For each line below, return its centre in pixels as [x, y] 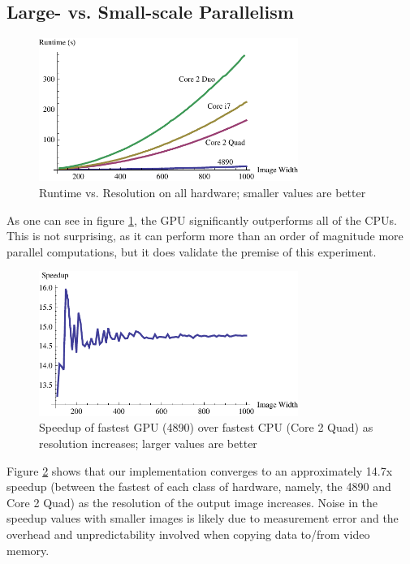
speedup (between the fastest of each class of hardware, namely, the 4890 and [199, 487]
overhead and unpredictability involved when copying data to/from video [188, 534]
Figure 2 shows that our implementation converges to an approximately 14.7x [200, 470]
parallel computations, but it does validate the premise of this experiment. [192, 251]
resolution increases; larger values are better [148, 443]
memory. [28, 550]
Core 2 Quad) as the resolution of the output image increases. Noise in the [192, 502]
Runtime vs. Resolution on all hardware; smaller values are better [203, 193]
